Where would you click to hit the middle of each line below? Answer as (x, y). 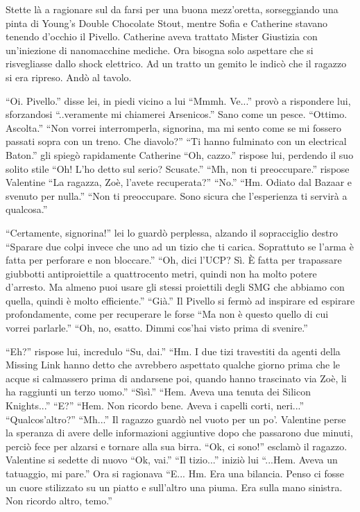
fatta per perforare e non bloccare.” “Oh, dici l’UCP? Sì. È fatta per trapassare (174, 260)
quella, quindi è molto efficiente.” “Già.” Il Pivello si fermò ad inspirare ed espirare (180, 300)
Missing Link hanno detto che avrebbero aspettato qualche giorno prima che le (173, 365)
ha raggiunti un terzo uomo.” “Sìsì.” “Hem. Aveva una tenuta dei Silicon (158, 392)
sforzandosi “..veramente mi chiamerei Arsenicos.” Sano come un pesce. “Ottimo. (177, 114)
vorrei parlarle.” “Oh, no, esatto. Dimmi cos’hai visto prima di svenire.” (157, 328)
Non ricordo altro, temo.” (59, 501)
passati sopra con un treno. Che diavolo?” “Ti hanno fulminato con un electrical (176, 141)
